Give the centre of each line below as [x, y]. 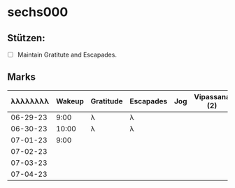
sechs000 [38, 12]
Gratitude [107, 101]
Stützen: [26, 38]
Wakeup [70, 101]
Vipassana [212, 96]
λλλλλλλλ [30, 101]
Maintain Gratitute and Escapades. [67, 55]
